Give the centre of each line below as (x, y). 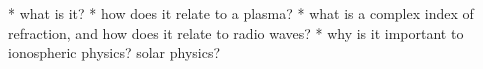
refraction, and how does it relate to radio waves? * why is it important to (236, 32)
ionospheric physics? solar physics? (114, 52)
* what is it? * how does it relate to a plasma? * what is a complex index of (241, 13)
